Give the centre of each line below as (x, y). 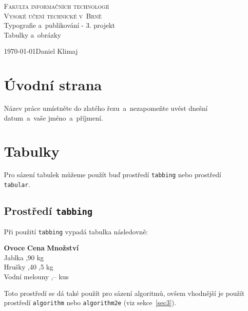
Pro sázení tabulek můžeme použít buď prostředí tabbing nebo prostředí (113, 175)
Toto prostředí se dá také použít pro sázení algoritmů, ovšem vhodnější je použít (124, 293)
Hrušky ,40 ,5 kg (29, 267)
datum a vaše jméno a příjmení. (54, 117)
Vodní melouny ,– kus (37, 276)
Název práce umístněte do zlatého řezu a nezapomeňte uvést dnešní (106, 108)
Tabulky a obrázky (33, 34)
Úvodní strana (53, 85)
